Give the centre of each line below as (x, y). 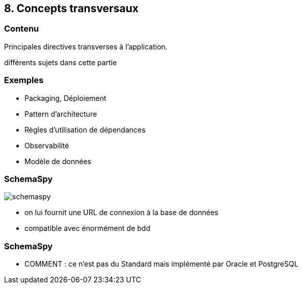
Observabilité (47, 145)
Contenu (22, 29)
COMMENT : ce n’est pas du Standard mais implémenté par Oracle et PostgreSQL (161, 264)
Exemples (24, 80)
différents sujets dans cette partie (61, 62)
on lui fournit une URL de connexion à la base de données (121, 213)
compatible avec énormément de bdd (87, 228)
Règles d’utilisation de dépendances (85, 129)
